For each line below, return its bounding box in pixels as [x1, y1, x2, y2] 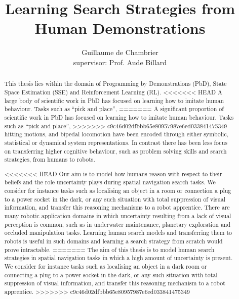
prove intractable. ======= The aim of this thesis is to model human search [4, 245, 215, 254]
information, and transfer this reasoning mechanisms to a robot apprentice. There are [4, 203, 230, 212]
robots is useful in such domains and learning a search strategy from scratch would [4, 237, 223, 245]
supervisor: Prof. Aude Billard [73, 57, 167, 67]
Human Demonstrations [34, 18, 206, 38]
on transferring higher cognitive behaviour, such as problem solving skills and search [4, 146, 227, 155]
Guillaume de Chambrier [82, 47, 158, 58]
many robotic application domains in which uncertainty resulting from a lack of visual [4, 212, 231, 220]
